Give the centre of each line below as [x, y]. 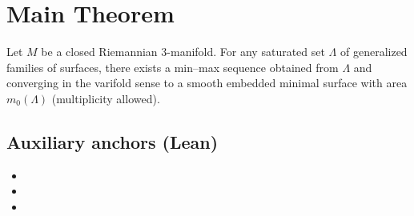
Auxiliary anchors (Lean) [113, 141]
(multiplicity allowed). [106, 98]
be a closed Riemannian [99, 52]
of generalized [374, 52]
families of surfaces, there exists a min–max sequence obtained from [173, 67]
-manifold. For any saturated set [246, 52]
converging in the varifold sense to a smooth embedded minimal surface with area [207, 83]
